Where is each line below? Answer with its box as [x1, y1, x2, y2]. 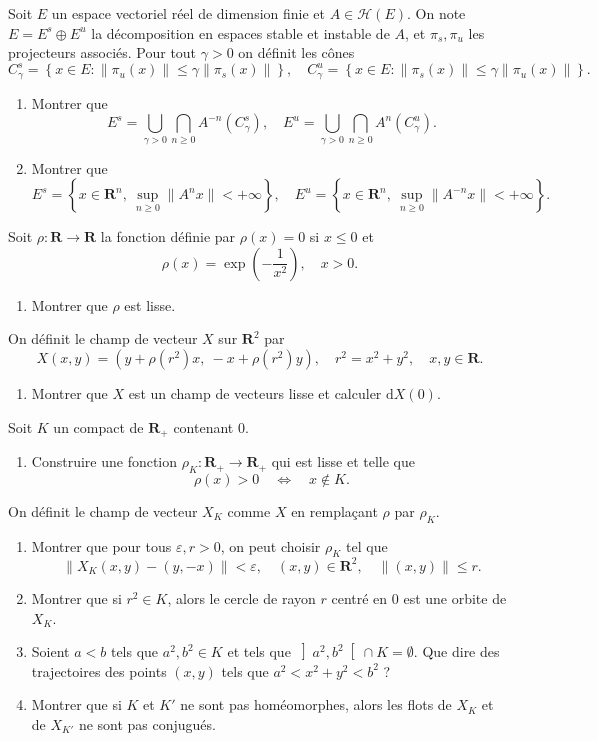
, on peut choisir [220, 535, 321, 556]
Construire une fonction [31, 451, 178, 472]
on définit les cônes [238, 42, 355, 63]
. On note [407, 3, 466, 23]
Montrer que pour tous [31, 535, 172, 556]
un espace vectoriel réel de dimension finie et [51, 3, 325, 23]
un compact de [53, 416, 144, 437]
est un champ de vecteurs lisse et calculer [128, 383, 382, 404]
